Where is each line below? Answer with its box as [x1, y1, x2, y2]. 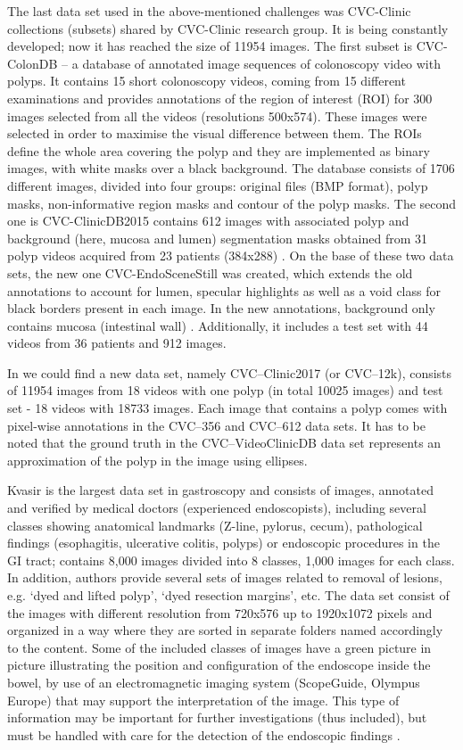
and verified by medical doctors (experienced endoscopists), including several [7, 499, 426, 517]
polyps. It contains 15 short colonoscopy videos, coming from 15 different [7, 71, 406, 90]
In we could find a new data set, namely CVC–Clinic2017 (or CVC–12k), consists [7, 363, 452, 382]
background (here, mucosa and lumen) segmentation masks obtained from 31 [7, 228, 427, 247]
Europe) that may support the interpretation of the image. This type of [7, 690, 400, 709]
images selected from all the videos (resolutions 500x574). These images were [7, 106, 427, 125]
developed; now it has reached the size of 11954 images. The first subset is [7, 37, 412, 55]
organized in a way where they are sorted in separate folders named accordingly [7, 621, 443, 639]
